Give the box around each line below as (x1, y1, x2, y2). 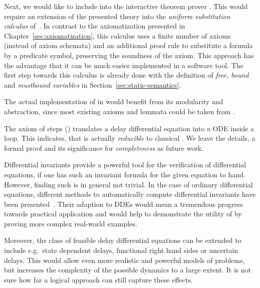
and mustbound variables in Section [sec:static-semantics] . (4, 79, 181, 90)
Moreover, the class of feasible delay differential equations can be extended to (4, 235, 241, 245)
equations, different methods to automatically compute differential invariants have (4, 189, 256, 199)
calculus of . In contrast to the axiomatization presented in (4, 21, 185, 31)
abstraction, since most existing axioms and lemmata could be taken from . (4, 106, 235, 116)
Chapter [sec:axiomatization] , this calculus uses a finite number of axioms (4, 30, 231, 41)
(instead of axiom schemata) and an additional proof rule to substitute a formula (4, 40, 253, 51)
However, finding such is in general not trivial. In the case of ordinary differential (4, 179, 253, 189)
